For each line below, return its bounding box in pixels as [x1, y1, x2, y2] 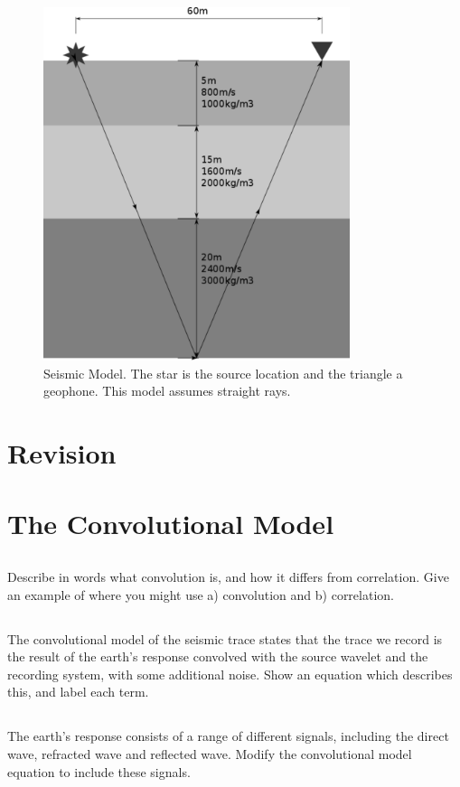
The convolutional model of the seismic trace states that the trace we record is [7, 629, 443, 648]
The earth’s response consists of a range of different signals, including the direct [7, 726, 449, 745]
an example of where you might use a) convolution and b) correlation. [7, 585, 394, 604]
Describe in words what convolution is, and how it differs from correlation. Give [7, 567, 449, 586]
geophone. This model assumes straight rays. [43, 381, 291, 400]
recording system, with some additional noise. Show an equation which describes [7, 664, 453, 683]
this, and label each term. [7, 682, 149, 701]
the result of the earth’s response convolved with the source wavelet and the [7, 647, 428, 666]
